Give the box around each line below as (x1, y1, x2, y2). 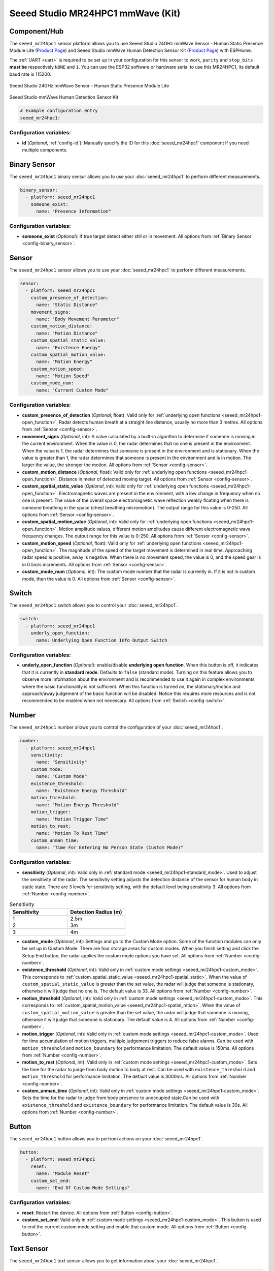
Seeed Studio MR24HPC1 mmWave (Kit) (9, 8, 181, 19)
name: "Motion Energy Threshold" (36, 802, 119, 808)
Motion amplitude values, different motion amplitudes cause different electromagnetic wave (58, 526, 251, 532)
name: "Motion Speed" (36, 373, 90, 379)
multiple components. (22, 146, 68, 153)
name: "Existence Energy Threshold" (36, 788, 127, 793)
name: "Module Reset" (36, 1171, 90, 1176)
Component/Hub (9, 27, 64, 36)
